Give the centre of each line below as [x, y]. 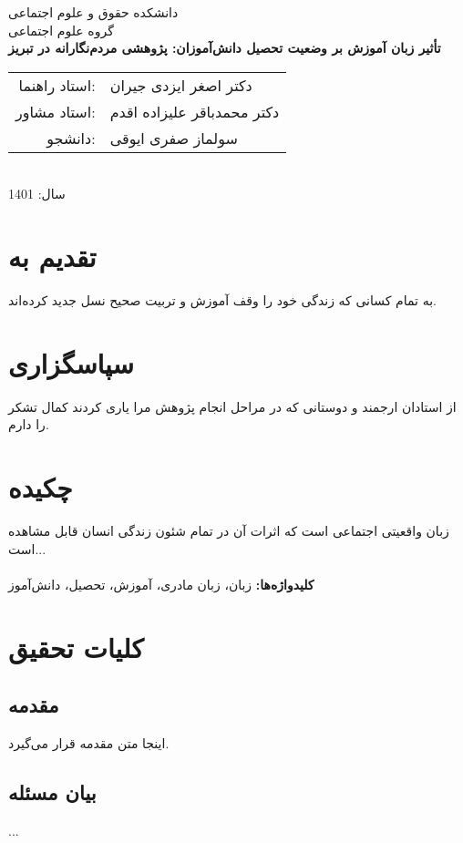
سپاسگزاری [72, 362]
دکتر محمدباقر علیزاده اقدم [195, 111]
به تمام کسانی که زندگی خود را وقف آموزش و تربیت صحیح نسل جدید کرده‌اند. [222, 300]
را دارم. [29, 424]
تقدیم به [52, 257]
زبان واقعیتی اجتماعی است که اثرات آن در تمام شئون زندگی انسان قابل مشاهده [229, 531]
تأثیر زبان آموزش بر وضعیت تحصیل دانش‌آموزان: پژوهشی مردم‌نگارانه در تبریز [225, 48]
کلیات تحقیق [76, 647]
